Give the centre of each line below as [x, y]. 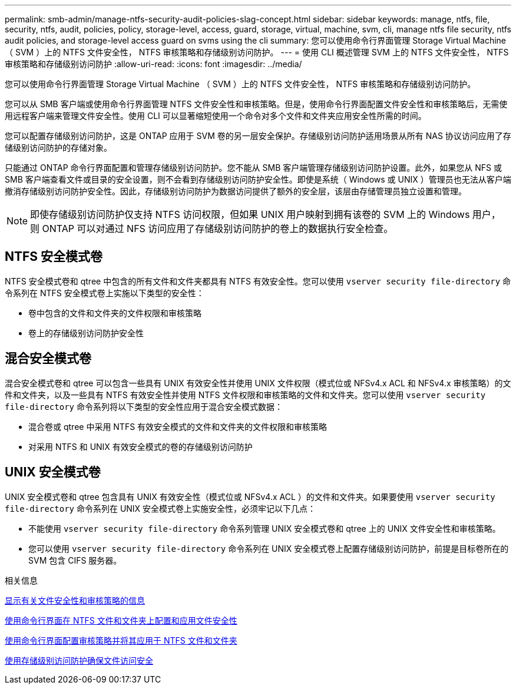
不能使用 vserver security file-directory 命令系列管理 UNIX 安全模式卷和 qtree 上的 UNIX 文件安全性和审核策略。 [264, 528]
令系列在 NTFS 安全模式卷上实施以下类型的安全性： [105, 293]
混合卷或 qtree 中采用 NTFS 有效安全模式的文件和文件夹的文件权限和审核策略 [178, 426]
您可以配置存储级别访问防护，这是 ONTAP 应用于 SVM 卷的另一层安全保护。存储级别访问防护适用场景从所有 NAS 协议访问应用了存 [258, 136]
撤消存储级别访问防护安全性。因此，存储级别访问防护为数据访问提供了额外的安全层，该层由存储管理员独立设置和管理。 [236, 191]
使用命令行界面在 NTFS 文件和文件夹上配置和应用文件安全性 [121, 620]
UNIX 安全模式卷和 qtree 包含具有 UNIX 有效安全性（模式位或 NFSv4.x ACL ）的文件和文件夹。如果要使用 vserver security [250, 496]
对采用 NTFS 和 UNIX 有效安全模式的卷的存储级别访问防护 [140, 446]
